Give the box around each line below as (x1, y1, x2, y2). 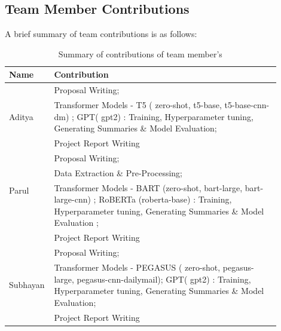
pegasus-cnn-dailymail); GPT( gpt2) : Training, (77, 272, 251, 285)
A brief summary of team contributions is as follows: (5, 27, 197, 40)
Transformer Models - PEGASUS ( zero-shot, (54, 260, 221, 273)
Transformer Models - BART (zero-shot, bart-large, (54, 181, 243, 194)
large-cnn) (54, 193, 91, 206)
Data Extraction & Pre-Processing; (54, 166, 183, 179)
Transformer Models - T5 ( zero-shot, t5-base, (54, 99, 222, 111)
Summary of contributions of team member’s (58, 47, 222, 60)
